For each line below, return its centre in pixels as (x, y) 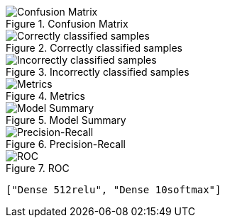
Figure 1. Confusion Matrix (67, 24)
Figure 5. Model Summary (66, 120)
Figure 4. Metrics (45, 96)
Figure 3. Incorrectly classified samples (98, 72)
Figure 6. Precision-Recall (66, 144)
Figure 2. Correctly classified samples (94, 48)
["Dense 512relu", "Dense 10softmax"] (114, 190)
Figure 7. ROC (38, 168)
